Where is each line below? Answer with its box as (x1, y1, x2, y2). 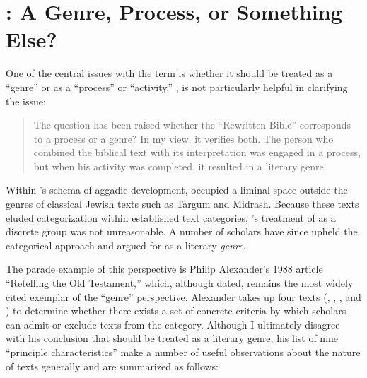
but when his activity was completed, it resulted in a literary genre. (33, 158, 327, 173)
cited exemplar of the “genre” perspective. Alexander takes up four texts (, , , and (6, 289, 361, 304)
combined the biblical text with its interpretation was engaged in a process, (33, 145, 361, 160)
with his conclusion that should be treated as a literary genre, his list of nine (6, 331, 339, 345)
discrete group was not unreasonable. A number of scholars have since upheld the (6, 224, 358, 239)
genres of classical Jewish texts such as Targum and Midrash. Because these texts (6, 196, 359, 211)
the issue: (6, 93, 46, 108)
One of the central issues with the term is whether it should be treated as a (6, 66, 333, 81)
